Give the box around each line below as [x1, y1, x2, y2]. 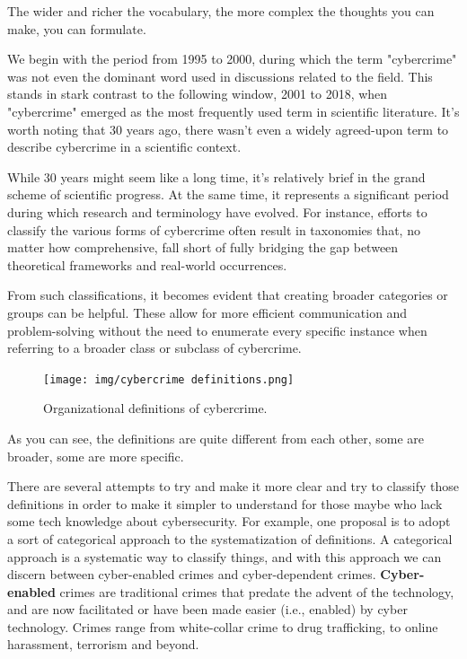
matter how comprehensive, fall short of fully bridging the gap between [7, 238, 399, 257]
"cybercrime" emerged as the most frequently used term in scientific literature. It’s [7, 101, 460, 120]
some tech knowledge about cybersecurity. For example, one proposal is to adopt [7, 512, 451, 531]
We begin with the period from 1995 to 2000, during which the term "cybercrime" [7, 49, 457, 68]
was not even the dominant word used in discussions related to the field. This [7, 66, 433, 85]
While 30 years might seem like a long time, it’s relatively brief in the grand [7, 167, 426, 186]
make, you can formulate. [7, 19, 146, 38]
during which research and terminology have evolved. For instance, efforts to [7, 202, 427, 221]
